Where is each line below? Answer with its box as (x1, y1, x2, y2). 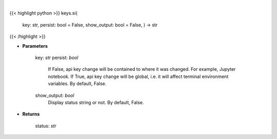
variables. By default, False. (48, 81, 107, 87)
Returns (22, 111, 40, 117)
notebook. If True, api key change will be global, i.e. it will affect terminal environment (48, 73, 229, 80)
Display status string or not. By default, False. (48, 99, 144, 105)
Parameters (22, 43, 48, 49)
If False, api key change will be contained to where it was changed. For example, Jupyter (48, 66, 236, 72)
